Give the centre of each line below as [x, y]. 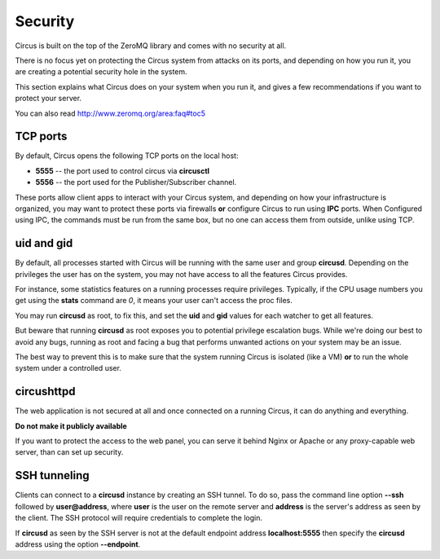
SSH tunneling [52, 475]
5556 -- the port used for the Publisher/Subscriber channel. [136, 183]
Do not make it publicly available [71, 426]
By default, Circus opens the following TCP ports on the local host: [127, 156]
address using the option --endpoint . [78, 544]
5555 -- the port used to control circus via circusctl [123, 170]
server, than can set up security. [69, 452]
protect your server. [48, 99]
